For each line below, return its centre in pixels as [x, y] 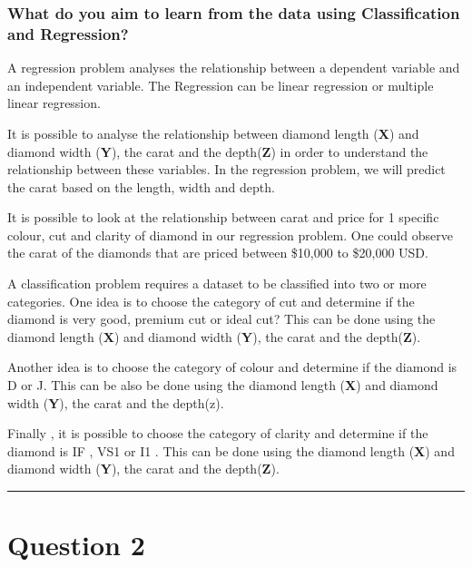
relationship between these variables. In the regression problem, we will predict [226, 169]
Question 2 [76, 545]
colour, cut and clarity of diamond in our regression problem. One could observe [230, 235]
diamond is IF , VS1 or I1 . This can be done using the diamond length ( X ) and [231, 450]
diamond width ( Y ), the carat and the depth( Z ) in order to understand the [218, 151]
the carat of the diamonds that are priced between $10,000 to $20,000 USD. [218, 253]
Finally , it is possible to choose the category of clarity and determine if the [218, 433]
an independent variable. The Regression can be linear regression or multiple [221, 85]
